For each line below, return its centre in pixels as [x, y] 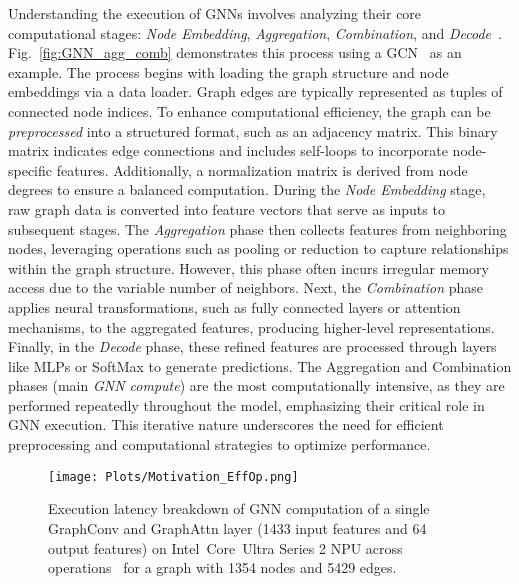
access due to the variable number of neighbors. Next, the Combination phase [246, 287]
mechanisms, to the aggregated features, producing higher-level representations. [251, 326]
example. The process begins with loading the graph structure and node [228, 71]
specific [30, 169]
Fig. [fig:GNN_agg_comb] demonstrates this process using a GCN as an [235, 52]
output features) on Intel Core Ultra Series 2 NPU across [225, 547]
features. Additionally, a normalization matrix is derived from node [262, 169]
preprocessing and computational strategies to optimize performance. [219, 444]
